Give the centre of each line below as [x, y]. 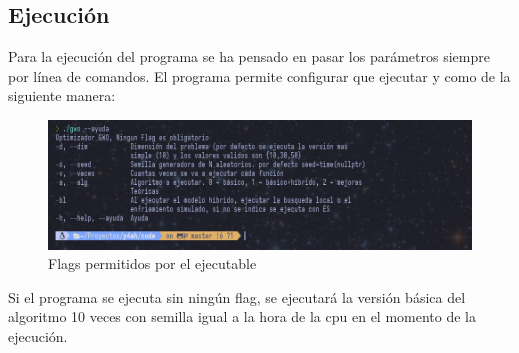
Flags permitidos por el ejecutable [152, 263]
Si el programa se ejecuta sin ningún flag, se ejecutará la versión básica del [237, 296]
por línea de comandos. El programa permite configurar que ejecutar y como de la [259, 75]
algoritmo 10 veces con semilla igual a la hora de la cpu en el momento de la [242, 316]
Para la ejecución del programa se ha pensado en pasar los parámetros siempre [249, 56]
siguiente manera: [62, 95]
